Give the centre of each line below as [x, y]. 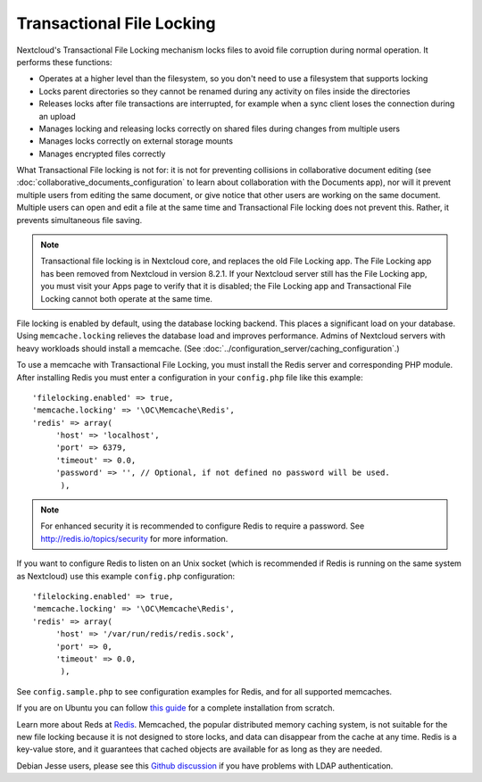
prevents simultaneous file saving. [79, 220]
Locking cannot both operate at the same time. [127, 298]
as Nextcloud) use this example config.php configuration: [126, 576]
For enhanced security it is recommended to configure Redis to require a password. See [203, 526]
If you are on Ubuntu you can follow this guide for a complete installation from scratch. [175, 708]
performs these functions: [64, 62]
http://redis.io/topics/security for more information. [134, 538]
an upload [57, 116]
